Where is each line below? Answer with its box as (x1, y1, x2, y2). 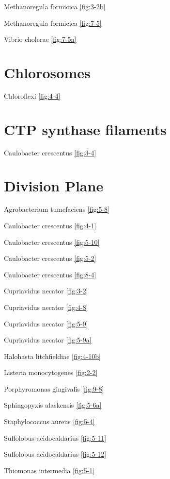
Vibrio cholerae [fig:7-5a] (4, 34, 77, 44)
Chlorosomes (4, 62, 91, 82)
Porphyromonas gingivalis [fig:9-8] (4, 383, 104, 393)
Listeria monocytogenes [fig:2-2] (4, 367, 98, 377)
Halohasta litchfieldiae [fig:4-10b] (4, 351, 101, 361)
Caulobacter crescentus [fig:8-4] (4, 269, 96, 279)
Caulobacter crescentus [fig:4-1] (4, 220, 96, 230)
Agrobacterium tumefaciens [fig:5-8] (4, 204, 109, 214)
